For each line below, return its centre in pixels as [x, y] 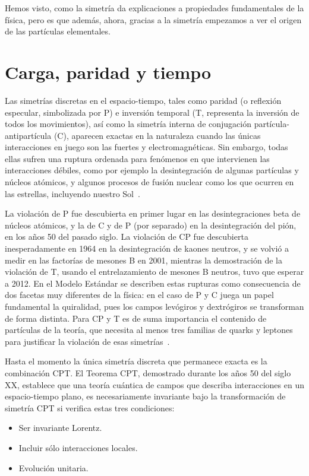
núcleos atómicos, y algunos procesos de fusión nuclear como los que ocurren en [149, 182]
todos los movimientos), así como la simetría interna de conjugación [128, 124]
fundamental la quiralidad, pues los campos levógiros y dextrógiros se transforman [154, 306]
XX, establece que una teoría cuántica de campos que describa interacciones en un [154, 384]
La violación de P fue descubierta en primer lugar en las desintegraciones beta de [153, 213]
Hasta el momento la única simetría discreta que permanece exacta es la [136, 361]
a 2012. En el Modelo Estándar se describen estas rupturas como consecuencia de [153, 283]
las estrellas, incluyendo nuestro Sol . [72, 193]
